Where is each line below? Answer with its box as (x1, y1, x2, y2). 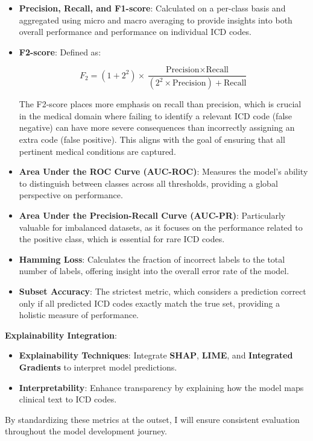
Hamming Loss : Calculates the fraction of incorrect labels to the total (19, 252, 285, 265)
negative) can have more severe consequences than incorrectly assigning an (19, 121, 295, 134)
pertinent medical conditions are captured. (19, 145, 176, 157)
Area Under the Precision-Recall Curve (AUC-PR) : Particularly (19, 209, 286, 222)
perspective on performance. (19, 189, 123, 201)
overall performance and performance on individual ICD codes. (19, 25, 251, 38)
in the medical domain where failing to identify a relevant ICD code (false (19, 109, 292, 122)
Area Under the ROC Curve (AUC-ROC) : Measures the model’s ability (19, 165, 308, 178)
